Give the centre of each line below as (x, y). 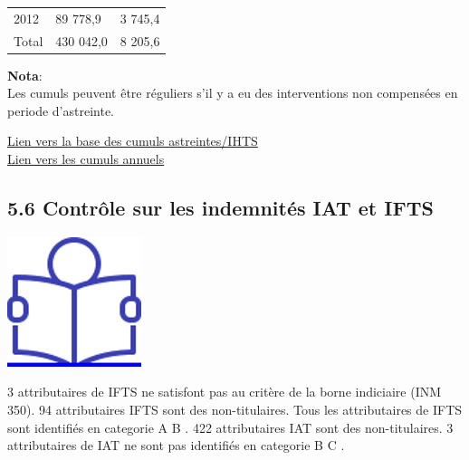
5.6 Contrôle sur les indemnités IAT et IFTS (220, 208)
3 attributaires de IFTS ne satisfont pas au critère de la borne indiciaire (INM (225, 392)
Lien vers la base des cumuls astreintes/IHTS (133, 141)
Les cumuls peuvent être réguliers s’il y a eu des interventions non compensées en (233, 93)
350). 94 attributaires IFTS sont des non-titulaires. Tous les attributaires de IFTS (235, 410)
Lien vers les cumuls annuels (86, 159)
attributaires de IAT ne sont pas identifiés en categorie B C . (176, 445)
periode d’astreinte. (61, 110)
